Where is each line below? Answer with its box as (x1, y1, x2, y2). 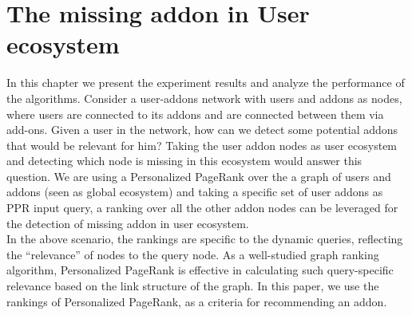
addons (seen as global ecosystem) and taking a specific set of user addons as (6, 183, 383, 200)
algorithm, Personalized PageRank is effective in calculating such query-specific (6, 262, 394, 278)
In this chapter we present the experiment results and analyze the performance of (6, 74, 405, 91)
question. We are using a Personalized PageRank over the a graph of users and (6, 167, 391, 184)
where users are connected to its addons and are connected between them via (6, 105, 384, 122)
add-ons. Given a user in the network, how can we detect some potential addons (6, 121, 398, 138)
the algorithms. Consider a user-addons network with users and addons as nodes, (6, 89, 402, 106)
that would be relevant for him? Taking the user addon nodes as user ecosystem (6, 136, 398, 153)
